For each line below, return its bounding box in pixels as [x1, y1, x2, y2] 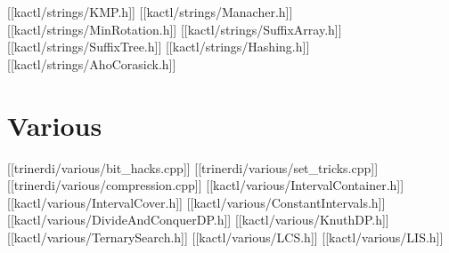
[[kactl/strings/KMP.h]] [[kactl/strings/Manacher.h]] [7, 3, 293, 20]
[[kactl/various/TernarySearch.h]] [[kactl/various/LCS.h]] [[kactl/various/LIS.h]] [7, 227, 444, 246]
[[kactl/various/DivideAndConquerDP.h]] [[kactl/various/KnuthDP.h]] [7, 210, 389, 229]
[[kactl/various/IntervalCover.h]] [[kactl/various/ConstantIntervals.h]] [7, 193, 386, 211]
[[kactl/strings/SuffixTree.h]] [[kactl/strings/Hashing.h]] [7, 37, 310, 56]
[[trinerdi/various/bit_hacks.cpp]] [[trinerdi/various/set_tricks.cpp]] [7, 158, 379, 177]
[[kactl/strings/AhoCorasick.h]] [7, 54, 176, 73]
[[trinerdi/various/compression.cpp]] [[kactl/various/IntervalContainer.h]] [7, 176, 404, 194]
